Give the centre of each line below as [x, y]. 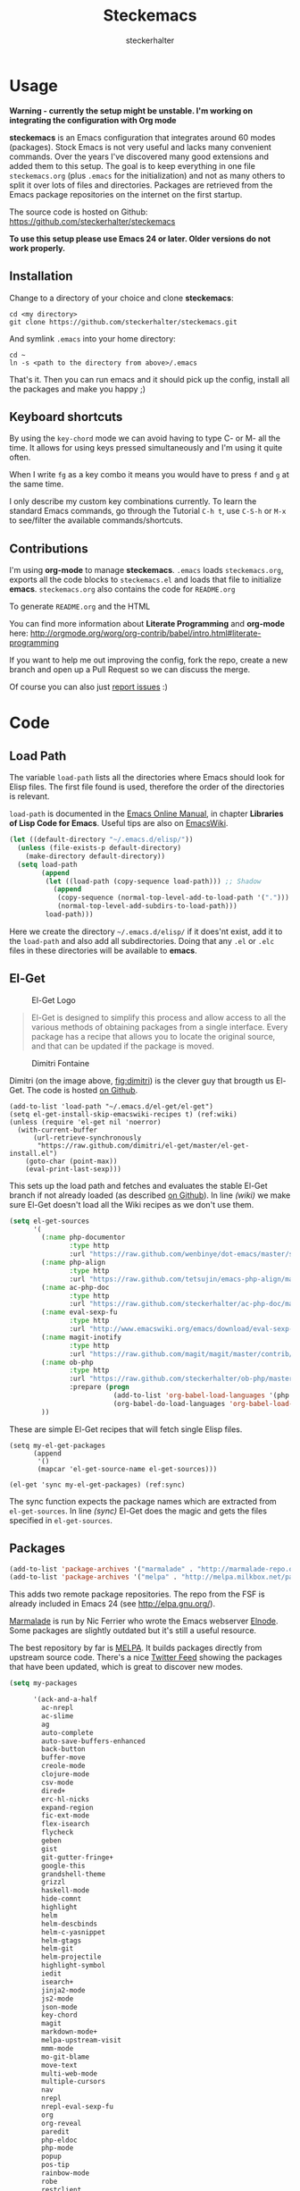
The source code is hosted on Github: [79, 212]
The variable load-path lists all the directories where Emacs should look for [147, 778]
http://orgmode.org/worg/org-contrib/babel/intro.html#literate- [146, 633]
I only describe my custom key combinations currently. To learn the [133, 501]
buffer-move [64, 1757]
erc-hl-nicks [66, 1799]
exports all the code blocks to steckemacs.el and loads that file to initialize [146, 580]
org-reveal [62, 2123]
